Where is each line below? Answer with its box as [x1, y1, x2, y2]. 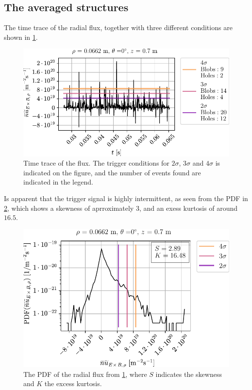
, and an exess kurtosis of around [139, 203, 238, 213]
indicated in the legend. [23, 177, 93, 187]
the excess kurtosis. [44, 378, 102, 389]
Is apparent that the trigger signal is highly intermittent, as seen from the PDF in [4, 193, 248, 203]
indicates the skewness [155, 369, 222, 379]
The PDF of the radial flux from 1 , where [23, 369, 147, 379]
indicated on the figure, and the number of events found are [23, 167, 201, 177]
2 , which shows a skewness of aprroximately [4, 203, 134, 213]
